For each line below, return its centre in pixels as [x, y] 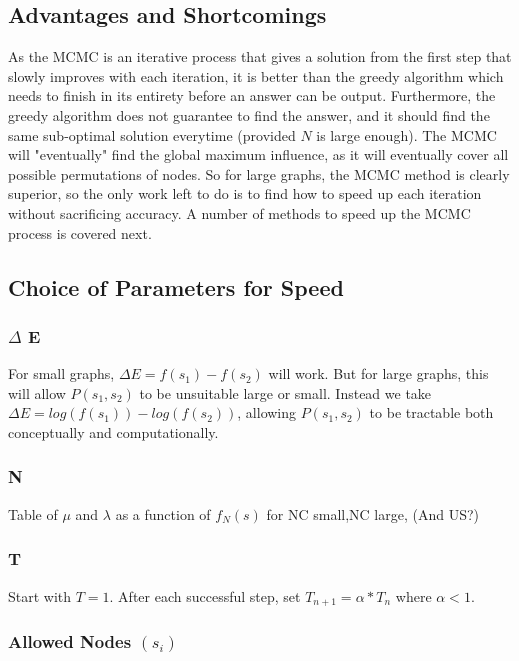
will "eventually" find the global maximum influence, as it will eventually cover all [258, 154]
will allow [37, 392]
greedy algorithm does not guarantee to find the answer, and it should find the [249, 114]
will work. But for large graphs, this [378, 373]
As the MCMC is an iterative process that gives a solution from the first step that [260, 56]
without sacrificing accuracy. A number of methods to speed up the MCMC [239, 212]
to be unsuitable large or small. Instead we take [285, 392]
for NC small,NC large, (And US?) [373, 513]
